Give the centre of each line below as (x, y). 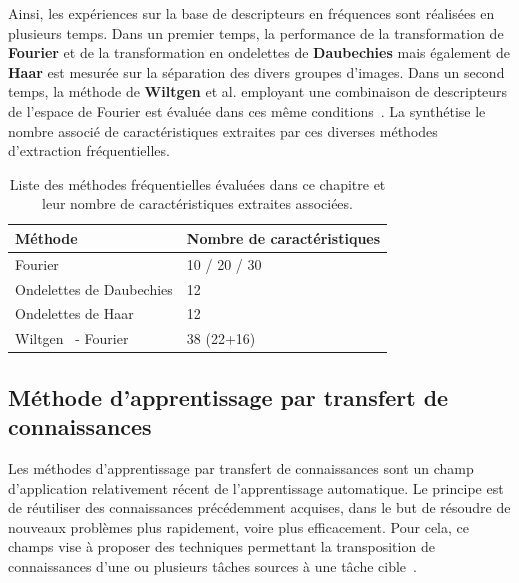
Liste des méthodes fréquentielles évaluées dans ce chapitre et (197, 183)
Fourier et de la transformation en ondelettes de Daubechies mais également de (259, 52)
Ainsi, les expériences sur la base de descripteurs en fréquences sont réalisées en (251, 13)
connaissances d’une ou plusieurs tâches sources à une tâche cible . (212, 565)
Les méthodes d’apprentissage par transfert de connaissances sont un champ (241, 468)
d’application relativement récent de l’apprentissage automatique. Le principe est (256, 487)
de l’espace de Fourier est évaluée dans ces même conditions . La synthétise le (247, 110)
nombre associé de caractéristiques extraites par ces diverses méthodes (223, 130)
